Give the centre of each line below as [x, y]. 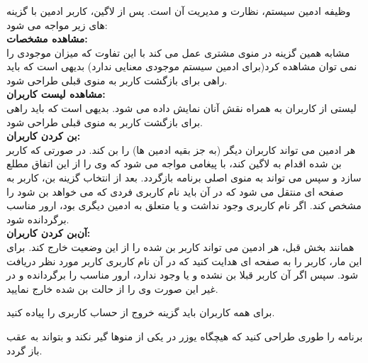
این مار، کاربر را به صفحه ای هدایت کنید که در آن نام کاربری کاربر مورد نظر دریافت [184, 261]
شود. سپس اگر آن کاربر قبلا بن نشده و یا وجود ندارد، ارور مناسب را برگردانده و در [183, 275]
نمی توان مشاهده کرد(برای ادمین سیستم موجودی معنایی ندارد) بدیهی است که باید [182, 66]
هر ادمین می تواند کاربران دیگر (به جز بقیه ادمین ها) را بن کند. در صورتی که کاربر [181, 149]
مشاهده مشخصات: [47, 39]
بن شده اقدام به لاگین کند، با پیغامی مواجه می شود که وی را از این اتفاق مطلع [174, 163]
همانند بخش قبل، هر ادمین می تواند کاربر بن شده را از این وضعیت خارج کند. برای [180, 247]
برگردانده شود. [38, 219]
